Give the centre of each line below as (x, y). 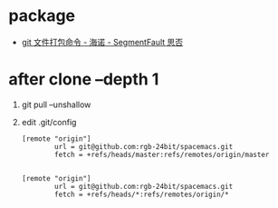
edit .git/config (49, 122)
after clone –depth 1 (84, 79)
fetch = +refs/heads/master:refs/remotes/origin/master (162, 154)
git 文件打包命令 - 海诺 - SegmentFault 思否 (102, 42)
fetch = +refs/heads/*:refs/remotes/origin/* (142, 194)
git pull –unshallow (56, 104)
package (42, 16)
